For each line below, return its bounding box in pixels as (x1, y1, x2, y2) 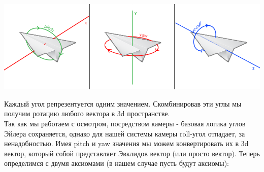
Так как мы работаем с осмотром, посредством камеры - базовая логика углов (4, 118, 246, 128)
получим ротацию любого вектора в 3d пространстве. (4, 108, 170, 119)
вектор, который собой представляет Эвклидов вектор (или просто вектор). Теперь (4, 148, 260, 158)
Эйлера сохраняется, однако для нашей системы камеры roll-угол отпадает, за (4, 128, 245, 139)
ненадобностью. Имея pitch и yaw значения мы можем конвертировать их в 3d (4, 138, 249, 149)
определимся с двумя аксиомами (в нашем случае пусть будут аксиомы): (4, 158, 229, 168)
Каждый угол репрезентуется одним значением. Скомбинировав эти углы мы (4, 98, 242, 109)
